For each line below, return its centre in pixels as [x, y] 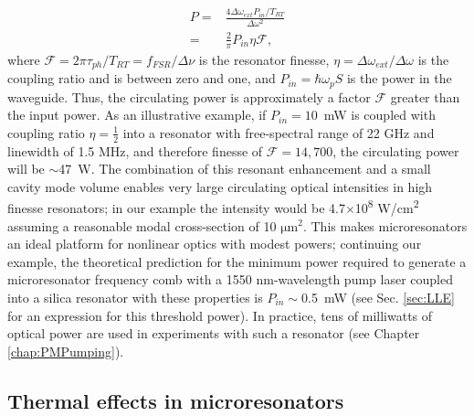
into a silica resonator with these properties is [135, 297]
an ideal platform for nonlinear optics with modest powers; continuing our [215, 244]
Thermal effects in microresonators [176, 400]
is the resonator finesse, [264, 59]
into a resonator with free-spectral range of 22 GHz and [279, 132]
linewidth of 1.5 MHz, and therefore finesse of [135, 150]
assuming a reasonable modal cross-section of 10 [142, 225]
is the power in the [399, 78]
